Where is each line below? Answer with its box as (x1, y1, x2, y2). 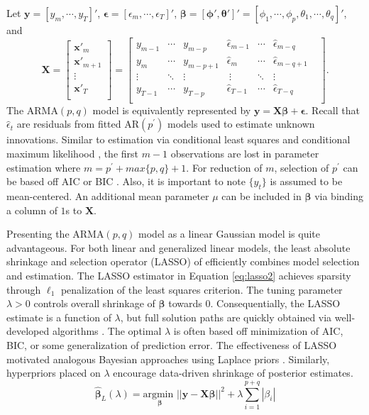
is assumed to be (270, 174, 343, 189)
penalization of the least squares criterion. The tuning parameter (60, 282, 343, 297)
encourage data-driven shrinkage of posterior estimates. (113, 365, 353, 380)
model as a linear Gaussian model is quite (138, 226, 321, 241)
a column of (6, 202, 57, 217)
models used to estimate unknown (167, 116, 315, 131)
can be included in (221, 188, 302, 203)
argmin (143, 389, 174, 399)
